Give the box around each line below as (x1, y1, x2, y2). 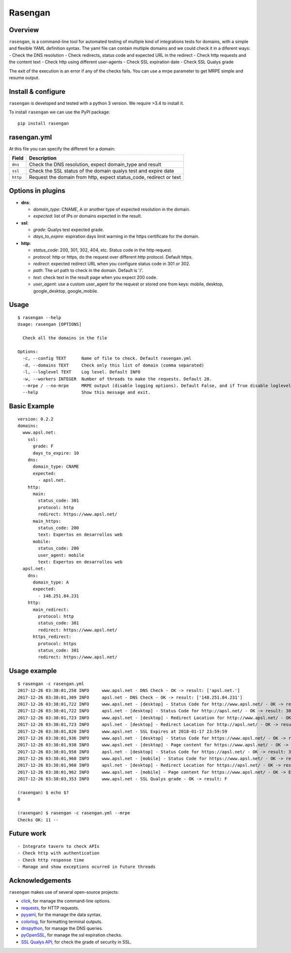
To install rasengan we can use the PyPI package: (9, 109, 110, 115)
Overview (9, 26, 39, 34)
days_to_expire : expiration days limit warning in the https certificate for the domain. (33, 233, 200, 239)
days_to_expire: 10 (32, 450, 80, 456)
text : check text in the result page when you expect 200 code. (33, 274, 158, 280)
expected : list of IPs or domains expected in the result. (33, 213, 142, 219)
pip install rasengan (17, 121, 69, 126)
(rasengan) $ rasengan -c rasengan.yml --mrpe (17, 810, 130, 816)
